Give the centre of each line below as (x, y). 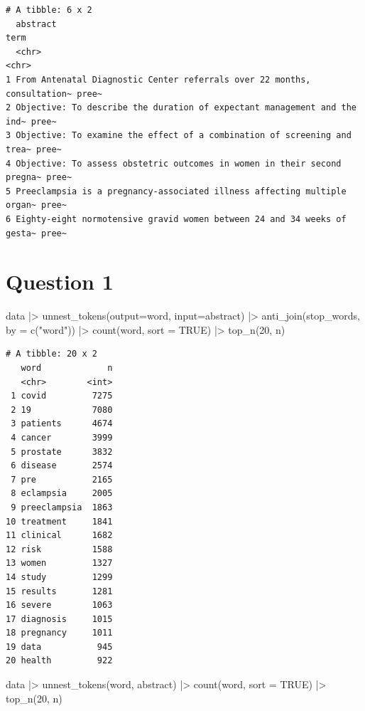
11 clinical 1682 (59, 536)
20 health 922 (59, 661)
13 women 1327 (59, 563)
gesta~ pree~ (36, 233)
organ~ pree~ (36, 205)
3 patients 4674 (62, 424)
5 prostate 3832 (62, 452)
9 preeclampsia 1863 (62, 507)
